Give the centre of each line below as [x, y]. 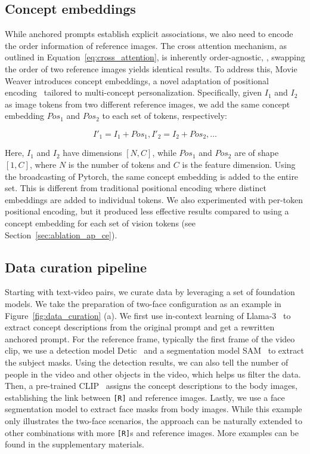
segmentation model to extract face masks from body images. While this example [154, 409]
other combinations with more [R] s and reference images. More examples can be [152, 432]
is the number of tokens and [120, 164]
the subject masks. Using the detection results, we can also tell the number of [147, 362]
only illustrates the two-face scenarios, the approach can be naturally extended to [154, 420]
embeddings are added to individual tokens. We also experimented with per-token [154, 199]
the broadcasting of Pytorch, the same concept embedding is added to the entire [152, 176]
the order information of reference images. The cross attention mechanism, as [146, 45]
